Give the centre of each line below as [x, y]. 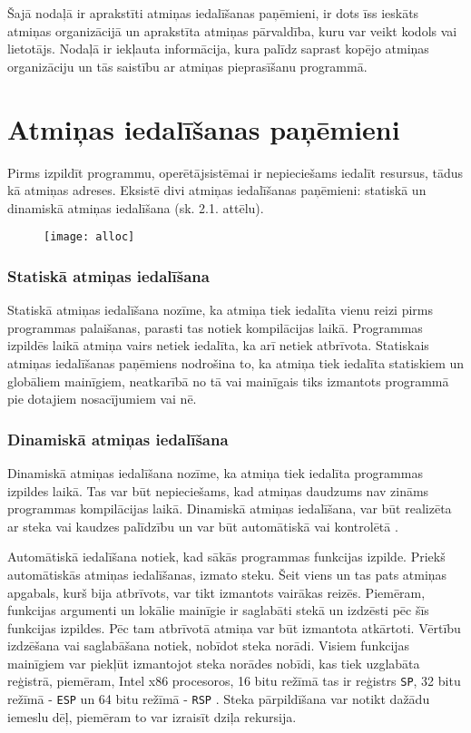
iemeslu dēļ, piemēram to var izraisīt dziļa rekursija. [152, 716]
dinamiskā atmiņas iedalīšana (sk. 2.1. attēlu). [136, 207]
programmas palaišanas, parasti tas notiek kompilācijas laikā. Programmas [215, 327]
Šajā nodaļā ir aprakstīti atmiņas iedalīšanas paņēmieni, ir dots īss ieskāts [213, 13]
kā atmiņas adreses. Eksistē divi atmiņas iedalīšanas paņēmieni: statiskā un [217, 190]
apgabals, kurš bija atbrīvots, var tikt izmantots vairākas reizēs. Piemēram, [216, 592]
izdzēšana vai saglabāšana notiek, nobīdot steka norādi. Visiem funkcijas [209, 645]
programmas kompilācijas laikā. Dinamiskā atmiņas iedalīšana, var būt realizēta [230, 508]
